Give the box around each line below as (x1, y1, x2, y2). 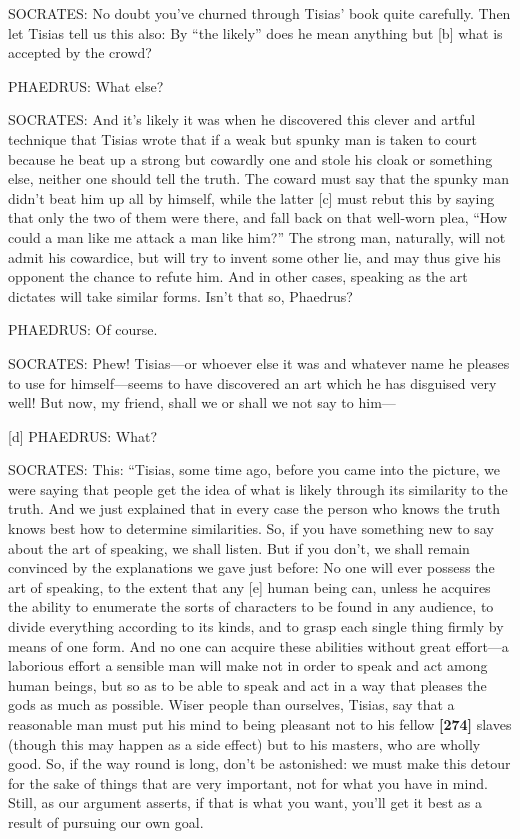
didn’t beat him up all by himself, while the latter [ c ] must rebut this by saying (8, 187, 495, 208)
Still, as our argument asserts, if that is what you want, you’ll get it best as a (8, 792, 482, 813)
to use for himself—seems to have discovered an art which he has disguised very (8, 372, 497, 393)
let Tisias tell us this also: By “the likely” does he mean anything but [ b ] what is (8, 22, 503, 43)
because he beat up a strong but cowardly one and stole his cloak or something (8, 148, 493, 169)
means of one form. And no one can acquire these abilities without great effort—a (8, 635, 509, 656)
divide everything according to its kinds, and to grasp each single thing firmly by (8, 616, 504, 637)
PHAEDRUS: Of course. (8, 319, 158, 340)
